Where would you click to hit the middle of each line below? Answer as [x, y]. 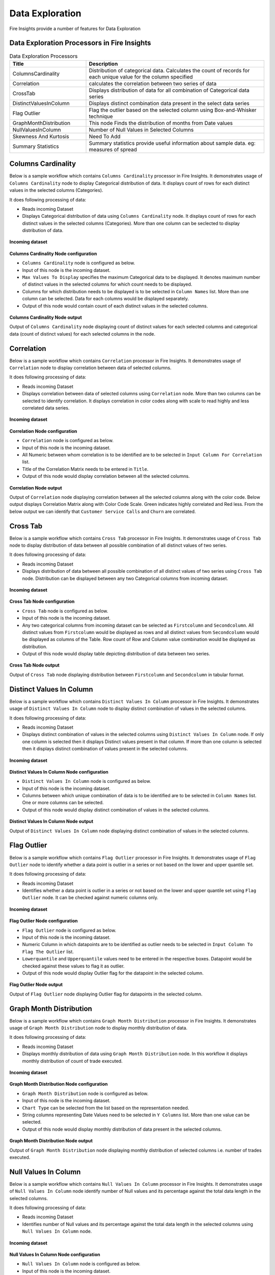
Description [103, 64]
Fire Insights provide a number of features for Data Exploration [75, 29]
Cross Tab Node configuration [42, 601]
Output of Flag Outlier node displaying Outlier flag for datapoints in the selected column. [106, 994]
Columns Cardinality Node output [46, 317]
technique [101, 116]
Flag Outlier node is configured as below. [69, 930]
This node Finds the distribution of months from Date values [161, 123]
